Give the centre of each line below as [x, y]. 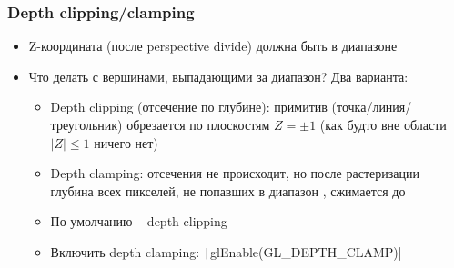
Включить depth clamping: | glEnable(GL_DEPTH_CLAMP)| [226, 251]
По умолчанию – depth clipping [139, 221]
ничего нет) [126, 142]
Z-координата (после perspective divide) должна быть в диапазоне [213, 46]
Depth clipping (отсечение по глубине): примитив [189, 107]
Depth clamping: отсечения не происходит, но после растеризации [235, 173]
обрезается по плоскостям [198, 124]
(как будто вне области [383, 124]
